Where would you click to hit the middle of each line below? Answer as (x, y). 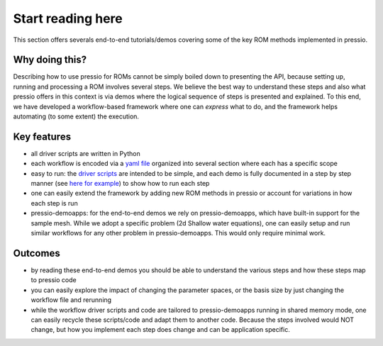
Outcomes (37, 253)
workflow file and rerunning (71, 300)
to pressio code (54, 280)
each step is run (54, 203)
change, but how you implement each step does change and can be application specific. (160, 330)
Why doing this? (50, 60)
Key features (42, 136)
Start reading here (68, 18)
